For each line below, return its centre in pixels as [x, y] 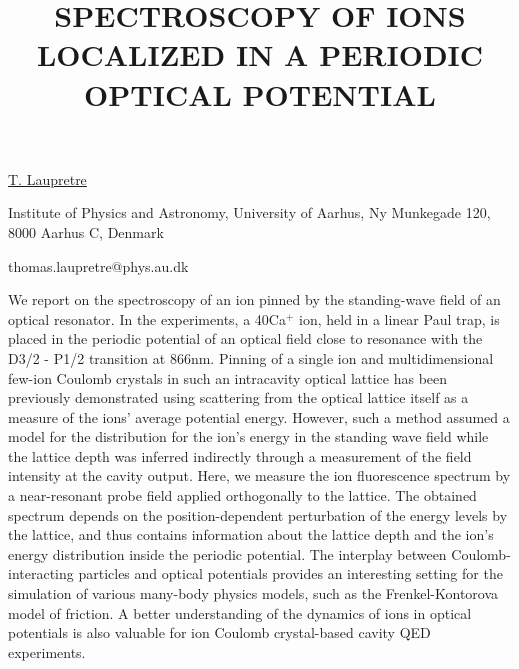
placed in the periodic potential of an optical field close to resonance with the [245, 338]
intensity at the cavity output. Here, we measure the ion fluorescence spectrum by [259, 475]
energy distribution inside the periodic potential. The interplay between [227, 553]
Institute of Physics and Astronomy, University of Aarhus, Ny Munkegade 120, [249, 212]
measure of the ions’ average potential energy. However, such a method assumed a [259, 416]
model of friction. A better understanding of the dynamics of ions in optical [240, 612]
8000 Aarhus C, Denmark [86, 231]
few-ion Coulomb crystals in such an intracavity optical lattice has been [228, 377]
